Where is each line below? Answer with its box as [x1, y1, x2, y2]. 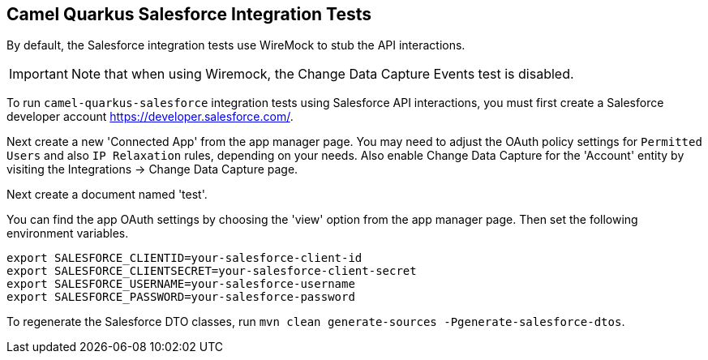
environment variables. [6, 226, 129, 241]
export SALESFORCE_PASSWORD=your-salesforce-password [6, 290, 355, 304]
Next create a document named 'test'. [6, 187, 208, 202]
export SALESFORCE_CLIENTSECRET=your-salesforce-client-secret [6, 264, 417, 278]
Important [9, 66, 68, 83]
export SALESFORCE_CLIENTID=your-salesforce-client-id [6, 251, 363, 265]
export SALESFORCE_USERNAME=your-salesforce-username [6, 277, 355, 291]
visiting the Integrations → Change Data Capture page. [6, 162, 298, 177]
